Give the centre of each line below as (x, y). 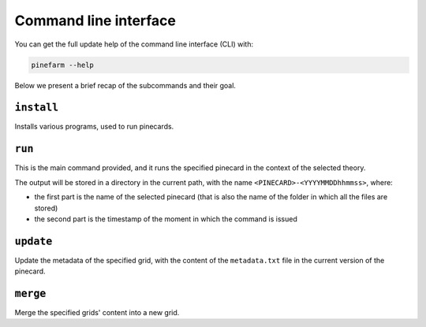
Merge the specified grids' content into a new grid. (97, 313)
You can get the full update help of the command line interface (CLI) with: (134, 44)
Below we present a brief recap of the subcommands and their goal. (125, 85)
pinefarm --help (63, 65)
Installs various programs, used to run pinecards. (94, 127)
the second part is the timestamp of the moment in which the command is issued (166, 219)
